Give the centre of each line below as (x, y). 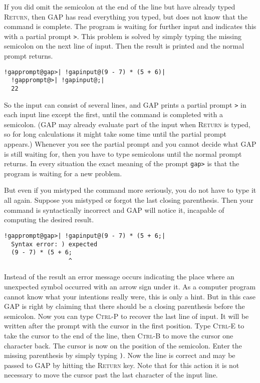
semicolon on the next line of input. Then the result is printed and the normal (124, 46)
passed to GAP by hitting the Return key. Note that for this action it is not (122, 365)
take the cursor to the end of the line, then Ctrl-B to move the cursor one (119, 336)
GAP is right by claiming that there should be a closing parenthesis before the (124, 306)
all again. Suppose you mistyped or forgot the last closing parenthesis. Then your (129, 200)
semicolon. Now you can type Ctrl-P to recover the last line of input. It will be (126, 316)
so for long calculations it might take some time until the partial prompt (115, 134)
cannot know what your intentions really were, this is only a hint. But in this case (130, 296)
